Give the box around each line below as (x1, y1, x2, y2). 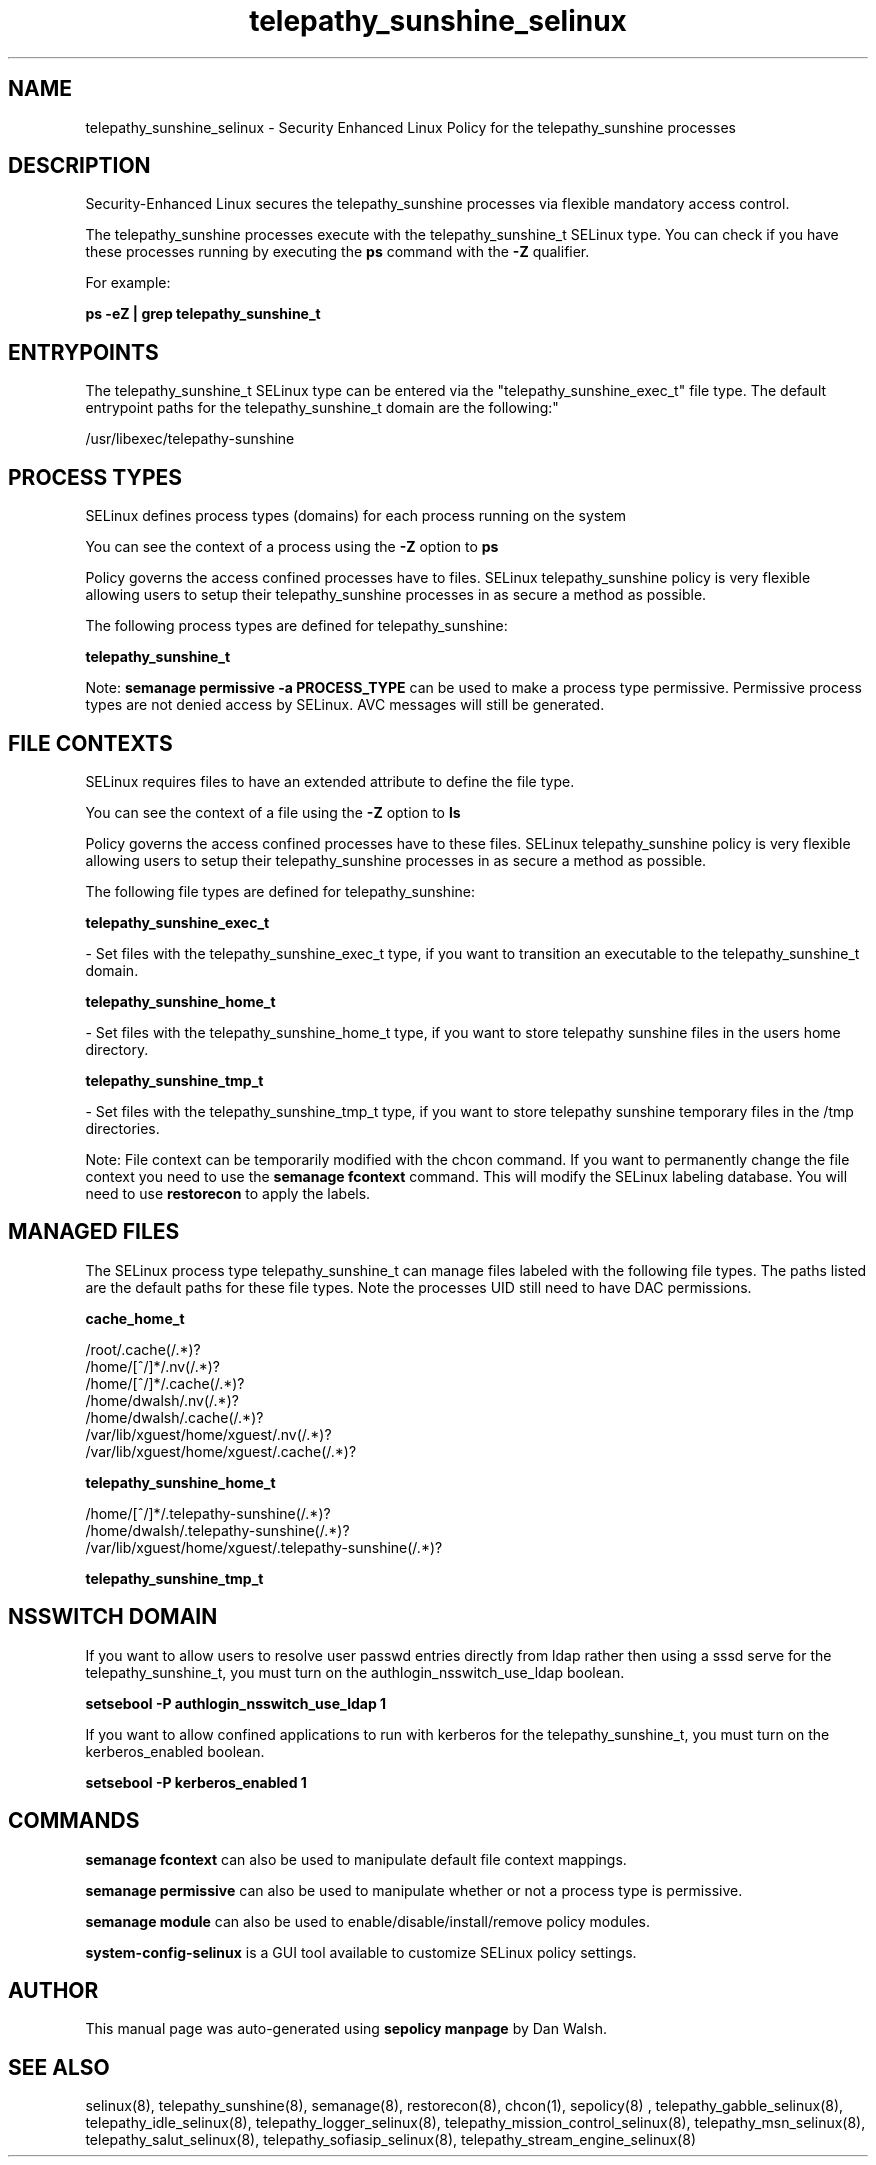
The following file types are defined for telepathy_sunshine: (85, 882, 475, 900)
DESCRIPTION (8, 153, 151, 179)
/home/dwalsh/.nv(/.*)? (85, 1391, 239, 1409)
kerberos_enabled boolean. (85, 1742, 265, 1760)
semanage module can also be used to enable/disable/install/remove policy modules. (85, 1912, 651, 1930)
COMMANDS (8, 1808, 140, 1834)
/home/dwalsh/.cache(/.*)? (85, 1408, 264, 1426)
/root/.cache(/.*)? (85, 1340, 201, 1358)
